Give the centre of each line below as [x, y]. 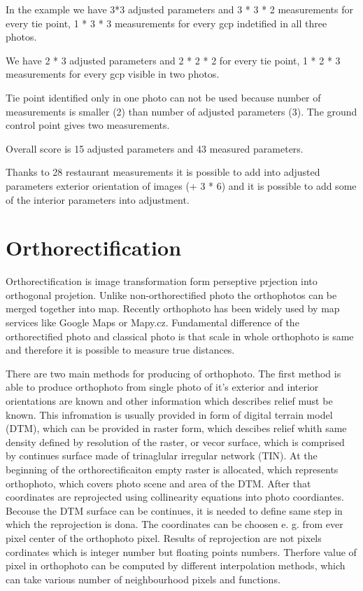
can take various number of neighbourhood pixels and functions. [143, 579]
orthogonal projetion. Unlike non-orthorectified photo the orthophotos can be [171, 294]
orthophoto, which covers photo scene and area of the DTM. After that [158, 483]
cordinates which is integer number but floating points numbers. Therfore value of [181, 551]
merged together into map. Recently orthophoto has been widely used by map [173, 308]
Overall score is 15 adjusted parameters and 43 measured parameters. [155, 148]
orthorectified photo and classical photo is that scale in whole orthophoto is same [180, 336]
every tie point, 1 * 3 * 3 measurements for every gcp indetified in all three [166, 23]
